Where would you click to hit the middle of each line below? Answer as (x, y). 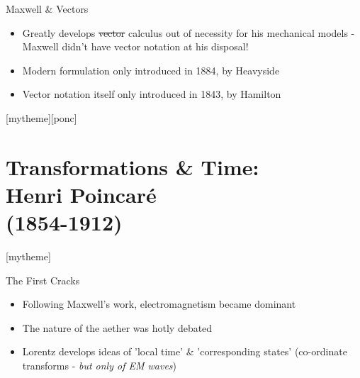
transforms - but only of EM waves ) (100, 366)
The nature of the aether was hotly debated (117, 327)
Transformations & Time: (133, 166)
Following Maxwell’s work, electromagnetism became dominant (159, 304)
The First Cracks (43, 280)
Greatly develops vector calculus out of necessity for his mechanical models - (189, 32)
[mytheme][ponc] (41, 117)
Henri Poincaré (81, 194)
